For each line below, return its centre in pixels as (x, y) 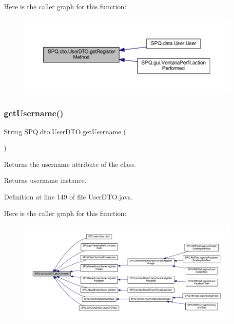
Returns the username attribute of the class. (70, 164)
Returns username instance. (45, 180)
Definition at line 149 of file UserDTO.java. (68, 196)
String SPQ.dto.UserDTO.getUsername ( (65, 131)
